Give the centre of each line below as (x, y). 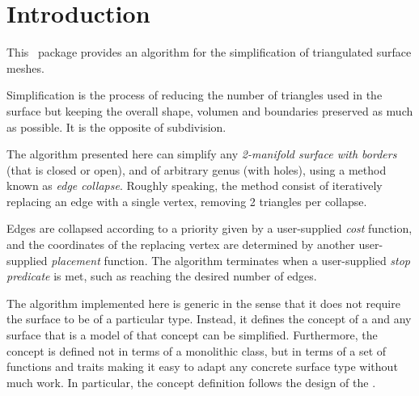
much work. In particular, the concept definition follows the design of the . (191, 382)
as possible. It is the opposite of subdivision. (116, 126)
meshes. (25, 67)
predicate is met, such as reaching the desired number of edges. (162, 276)
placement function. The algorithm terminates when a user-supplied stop (231, 260)
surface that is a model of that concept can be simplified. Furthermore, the (192, 335)
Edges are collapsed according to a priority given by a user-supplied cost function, (209, 228)
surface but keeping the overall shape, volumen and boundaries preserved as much (210, 110)
